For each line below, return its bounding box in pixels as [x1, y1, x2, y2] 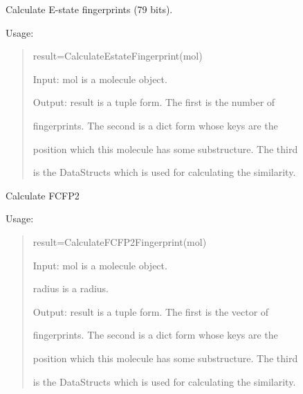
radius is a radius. [33, 281, 109, 296]
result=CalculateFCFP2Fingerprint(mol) [33, 234, 207, 249]
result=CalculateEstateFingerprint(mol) [33, 48, 203, 63]
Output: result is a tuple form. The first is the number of [33, 95, 275, 109]
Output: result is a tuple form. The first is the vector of [33, 304, 269, 319]
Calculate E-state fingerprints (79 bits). [6, 2, 173, 16]
